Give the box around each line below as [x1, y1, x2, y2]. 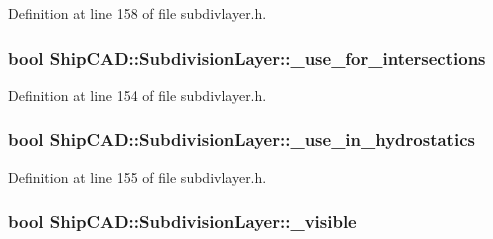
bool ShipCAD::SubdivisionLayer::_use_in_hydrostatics [8, 127, 475, 152]
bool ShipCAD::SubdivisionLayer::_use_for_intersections [8, 45, 486, 70]
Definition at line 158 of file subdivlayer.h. [8, 3, 267, 23]
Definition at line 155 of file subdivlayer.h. [8, 166, 267, 187]
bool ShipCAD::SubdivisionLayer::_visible [8, 209, 357, 234]
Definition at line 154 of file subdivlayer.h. [8, 84, 267, 105]
